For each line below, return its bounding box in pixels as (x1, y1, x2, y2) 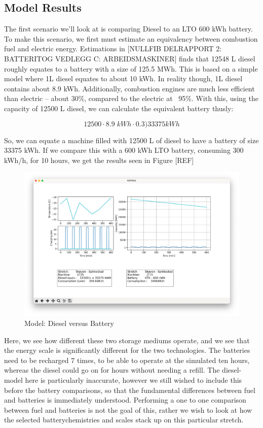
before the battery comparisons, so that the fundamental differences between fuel (4, 384, 255, 395)
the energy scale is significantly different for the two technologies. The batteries (4, 345, 250, 355)
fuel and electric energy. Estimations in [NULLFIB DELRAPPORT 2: (4, 43, 222, 54)
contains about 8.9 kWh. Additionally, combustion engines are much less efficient (4, 83, 255, 93)
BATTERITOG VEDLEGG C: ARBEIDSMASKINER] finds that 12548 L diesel (4, 53, 255, 63)
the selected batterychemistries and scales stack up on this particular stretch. (4, 414, 244, 425)
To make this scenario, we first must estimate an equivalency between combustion (4, 33, 258, 44)
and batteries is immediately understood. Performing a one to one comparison (4, 394, 246, 405)
